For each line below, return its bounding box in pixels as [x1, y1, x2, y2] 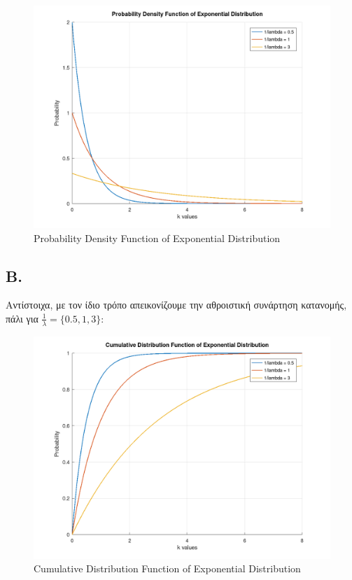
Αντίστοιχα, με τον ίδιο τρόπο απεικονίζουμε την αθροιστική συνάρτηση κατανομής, [6, 297, 347, 312]
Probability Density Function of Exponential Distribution [34, 230, 281, 245]
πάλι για [6, 311, 38, 325]
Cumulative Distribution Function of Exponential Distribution [34, 561, 301, 576]
